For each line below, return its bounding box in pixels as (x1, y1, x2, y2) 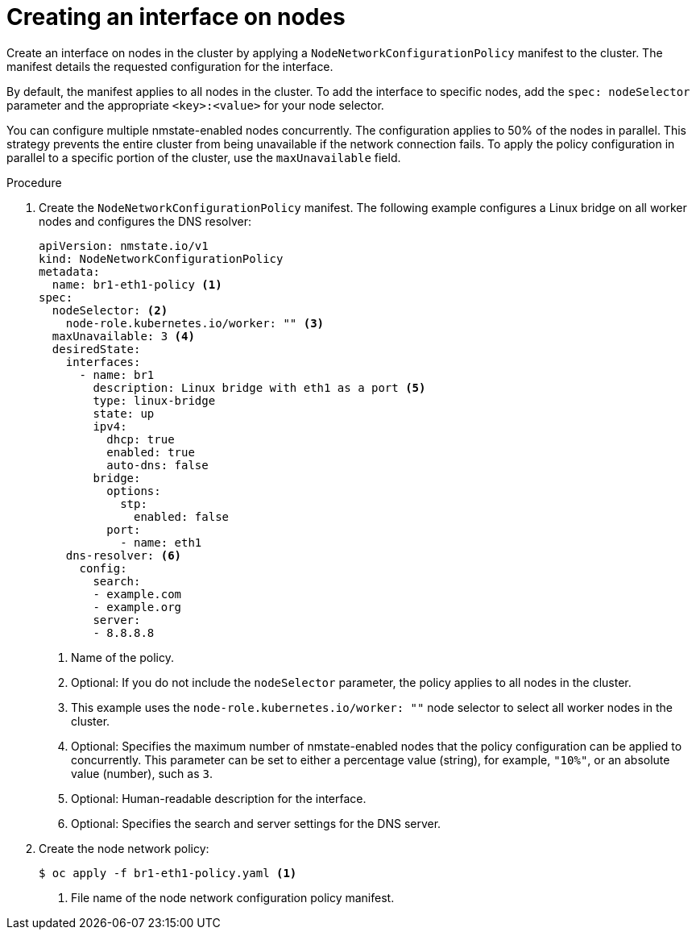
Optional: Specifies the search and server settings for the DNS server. (71, 816, 441, 830)
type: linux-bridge (93, 393, 216, 407)
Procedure (6, 175, 62, 189)
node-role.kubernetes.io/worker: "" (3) (65, 316, 325, 330)
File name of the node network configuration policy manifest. (71, 890, 395, 905)
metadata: (39, 264, 100, 278)
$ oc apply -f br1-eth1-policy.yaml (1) (39, 866, 297, 880)
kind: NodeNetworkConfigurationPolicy (39, 252, 284, 265)
